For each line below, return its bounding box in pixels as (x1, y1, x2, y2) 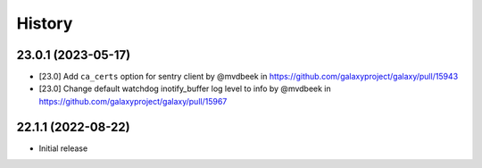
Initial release (38, 143, 88, 154)
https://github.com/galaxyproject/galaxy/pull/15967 (38, 96, 228, 106)
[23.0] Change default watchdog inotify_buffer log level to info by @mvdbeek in (38, 83, 332, 94)
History (16, 13, 73, 33)
